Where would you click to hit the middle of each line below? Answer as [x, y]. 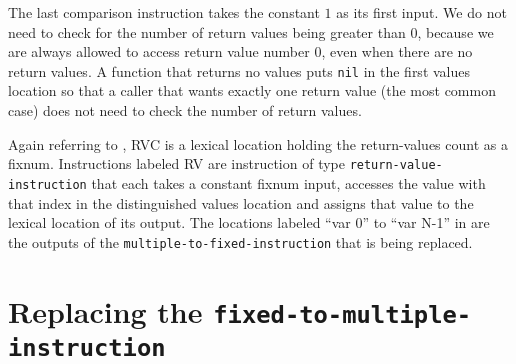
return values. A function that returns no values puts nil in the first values [239, 70]
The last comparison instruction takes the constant [164, 12]
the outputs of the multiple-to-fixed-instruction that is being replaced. [240, 241]
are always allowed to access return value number [159, 51]
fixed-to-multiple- [342, 314]
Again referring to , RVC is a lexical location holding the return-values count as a [258, 143]
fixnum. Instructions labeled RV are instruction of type [176, 163]
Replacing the [105, 310]
